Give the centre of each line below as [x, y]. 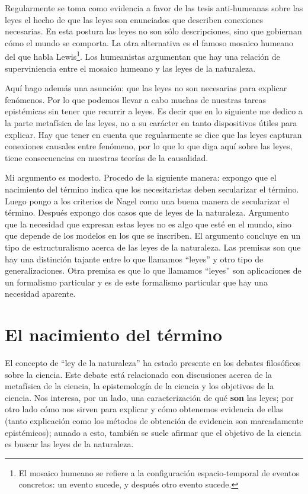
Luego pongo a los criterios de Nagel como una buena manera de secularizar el [147, 201]
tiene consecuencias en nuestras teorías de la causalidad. [107, 157]
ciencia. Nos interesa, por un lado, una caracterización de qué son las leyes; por [149, 397]
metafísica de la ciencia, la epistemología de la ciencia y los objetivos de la [139, 386]
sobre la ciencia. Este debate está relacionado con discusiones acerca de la [139, 374]
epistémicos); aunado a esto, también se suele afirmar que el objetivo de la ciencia [153, 432]
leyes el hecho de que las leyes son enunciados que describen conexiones [134, 19]
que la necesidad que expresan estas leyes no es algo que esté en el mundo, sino [148, 224]
